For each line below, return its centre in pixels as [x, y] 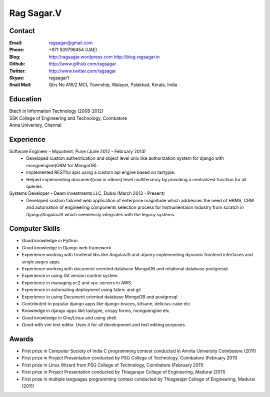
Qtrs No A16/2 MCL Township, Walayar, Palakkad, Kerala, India [113, 85]
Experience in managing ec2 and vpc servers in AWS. [77, 282]
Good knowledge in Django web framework [66, 247]
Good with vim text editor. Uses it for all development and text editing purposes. [104, 325]
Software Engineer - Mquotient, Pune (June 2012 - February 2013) [77, 151]
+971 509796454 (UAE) [73, 50]
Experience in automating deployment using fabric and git [81, 290]
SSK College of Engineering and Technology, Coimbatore [68, 118]
